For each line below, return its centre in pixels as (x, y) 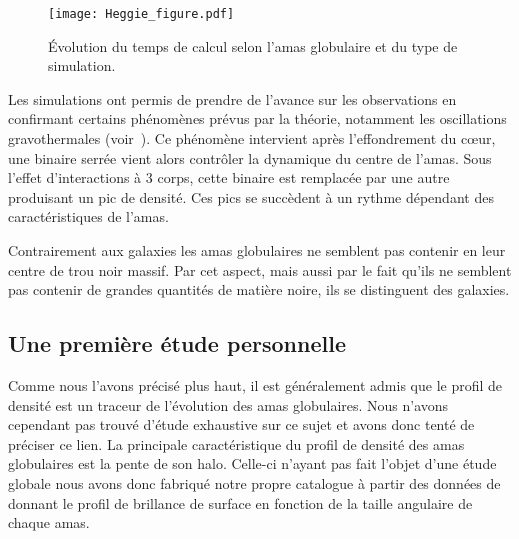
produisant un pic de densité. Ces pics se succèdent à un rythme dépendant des (251, 196)
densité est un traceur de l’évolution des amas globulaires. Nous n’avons (228, 404)
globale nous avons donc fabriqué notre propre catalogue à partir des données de (254, 482)
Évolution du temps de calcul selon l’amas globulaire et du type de (253, 45)
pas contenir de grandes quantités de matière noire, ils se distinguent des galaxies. (259, 289)
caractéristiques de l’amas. (88, 216)
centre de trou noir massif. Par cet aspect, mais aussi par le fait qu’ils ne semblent (260, 269)
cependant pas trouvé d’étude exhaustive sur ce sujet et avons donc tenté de (241, 424)
